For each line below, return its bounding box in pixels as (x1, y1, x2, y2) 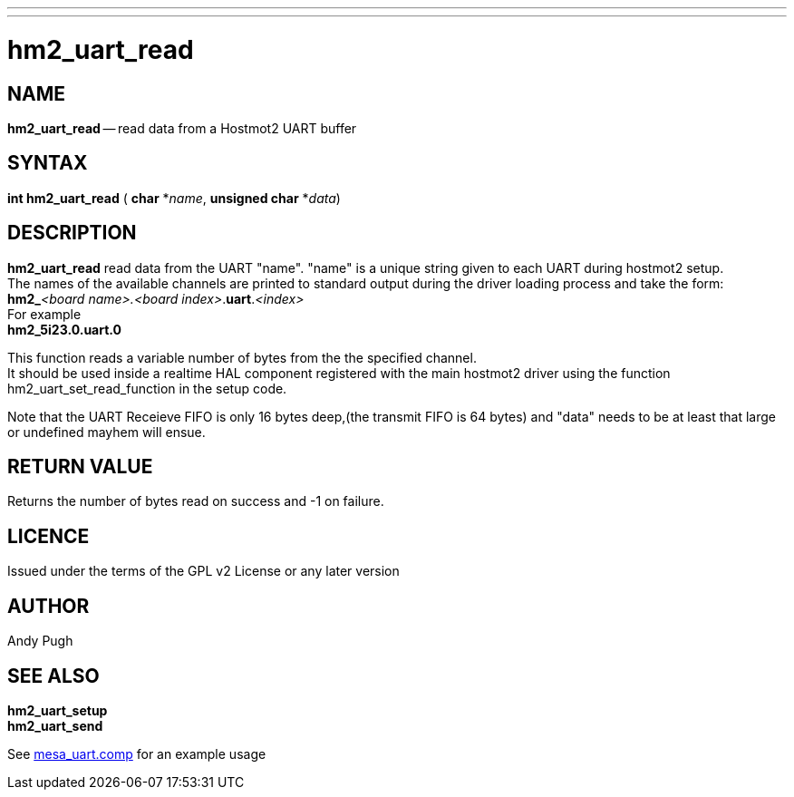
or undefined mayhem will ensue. (7, 423, 206, 440)
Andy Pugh (7, 633, 73, 649)
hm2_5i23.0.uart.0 (7, 321, 122, 337)
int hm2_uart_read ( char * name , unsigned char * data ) (7, 190, 341, 206)
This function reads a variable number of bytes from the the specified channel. (7, 349, 477, 365)
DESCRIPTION (7, 221, 137, 245)
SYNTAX (7, 151, 88, 175)
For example (7, 306, 82, 322)
